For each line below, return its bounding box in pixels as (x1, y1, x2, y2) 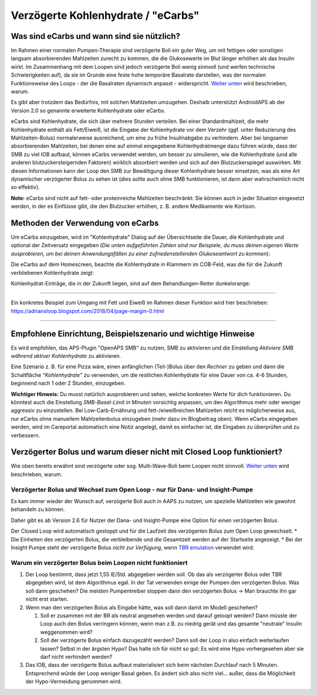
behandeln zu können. (11, 506, 65, 513)
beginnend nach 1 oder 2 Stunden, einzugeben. (11, 380, 126, 387)
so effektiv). (11, 184, 41, 191)
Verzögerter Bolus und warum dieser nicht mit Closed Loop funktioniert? (11, 447, 283, 457)
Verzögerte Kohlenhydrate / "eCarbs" (11, 9, 200, 22)
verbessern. (11, 431, 41, 438)
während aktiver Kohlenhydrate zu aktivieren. (11, 353, 122, 360)
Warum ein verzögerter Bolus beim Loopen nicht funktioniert (11, 558, 188, 567)
